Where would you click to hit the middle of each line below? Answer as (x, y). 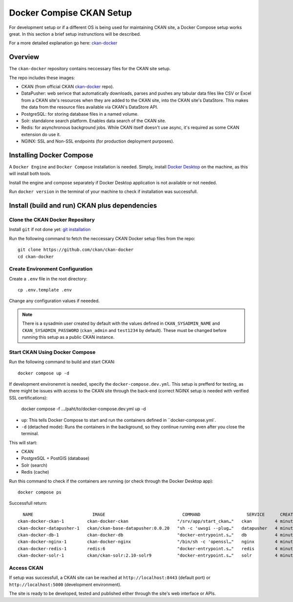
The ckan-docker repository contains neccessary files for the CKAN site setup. (90, 69)
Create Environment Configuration (51, 269)
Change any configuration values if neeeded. (54, 301)
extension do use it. (41, 134)
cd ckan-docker (36, 257)
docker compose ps (40, 492)
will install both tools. (30, 174)
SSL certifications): (28, 397)
